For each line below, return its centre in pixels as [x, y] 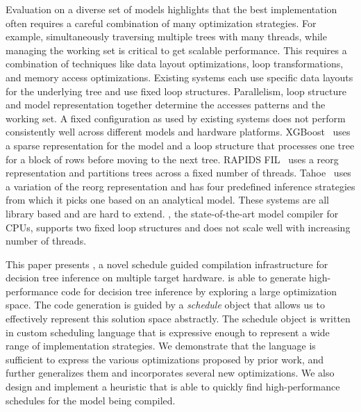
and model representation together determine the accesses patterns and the [166, 105]
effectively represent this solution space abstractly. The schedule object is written [178, 319]
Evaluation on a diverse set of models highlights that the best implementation [171, 9]
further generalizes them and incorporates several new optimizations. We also [170, 373]
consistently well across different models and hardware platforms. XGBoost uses [178, 132]
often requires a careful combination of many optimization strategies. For [161, 23]
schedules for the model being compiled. [91, 400]
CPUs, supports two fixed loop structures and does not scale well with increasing [178, 227]
